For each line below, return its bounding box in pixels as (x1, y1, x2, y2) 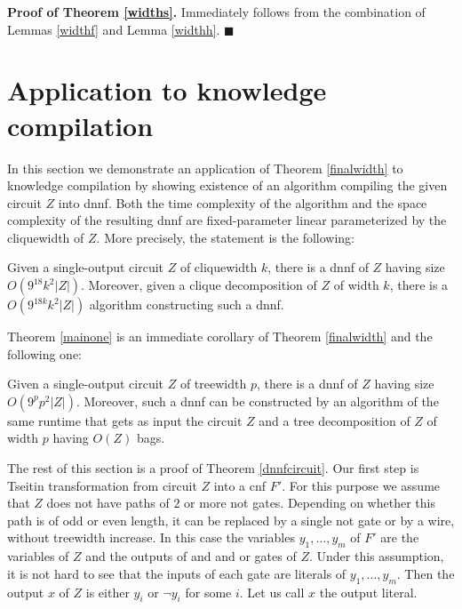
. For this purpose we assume (282, 476, 441, 494)
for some (185, 582, 232, 601)
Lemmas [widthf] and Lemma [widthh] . (7, 20, 220, 38)
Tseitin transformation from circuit (7, 476, 197, 494)
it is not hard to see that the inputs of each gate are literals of (7, 564, 346, 582)
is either (85, 582, 130, 601)
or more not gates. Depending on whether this (184, 493, 435, 512)
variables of (7, 547, 69, 565)
